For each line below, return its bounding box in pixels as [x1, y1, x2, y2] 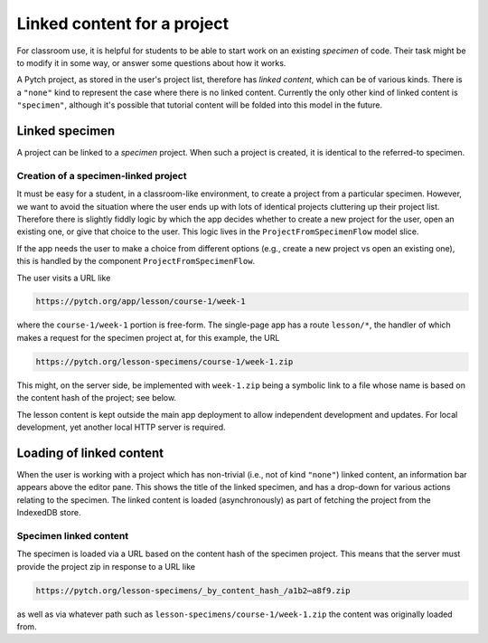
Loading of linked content [16, 445, 164, 460]
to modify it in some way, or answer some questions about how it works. [16, 57, 286, 68]
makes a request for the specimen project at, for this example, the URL [16, 332, 280, 343]
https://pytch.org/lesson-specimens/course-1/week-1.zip [35, 356, 294, 366]
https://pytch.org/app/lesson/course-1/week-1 [35, 297, 246, 307]
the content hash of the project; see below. [16, 392, 176, 403]
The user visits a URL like [16, 272, 111, 283]
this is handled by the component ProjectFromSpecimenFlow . [16, 256, 256, 267]
